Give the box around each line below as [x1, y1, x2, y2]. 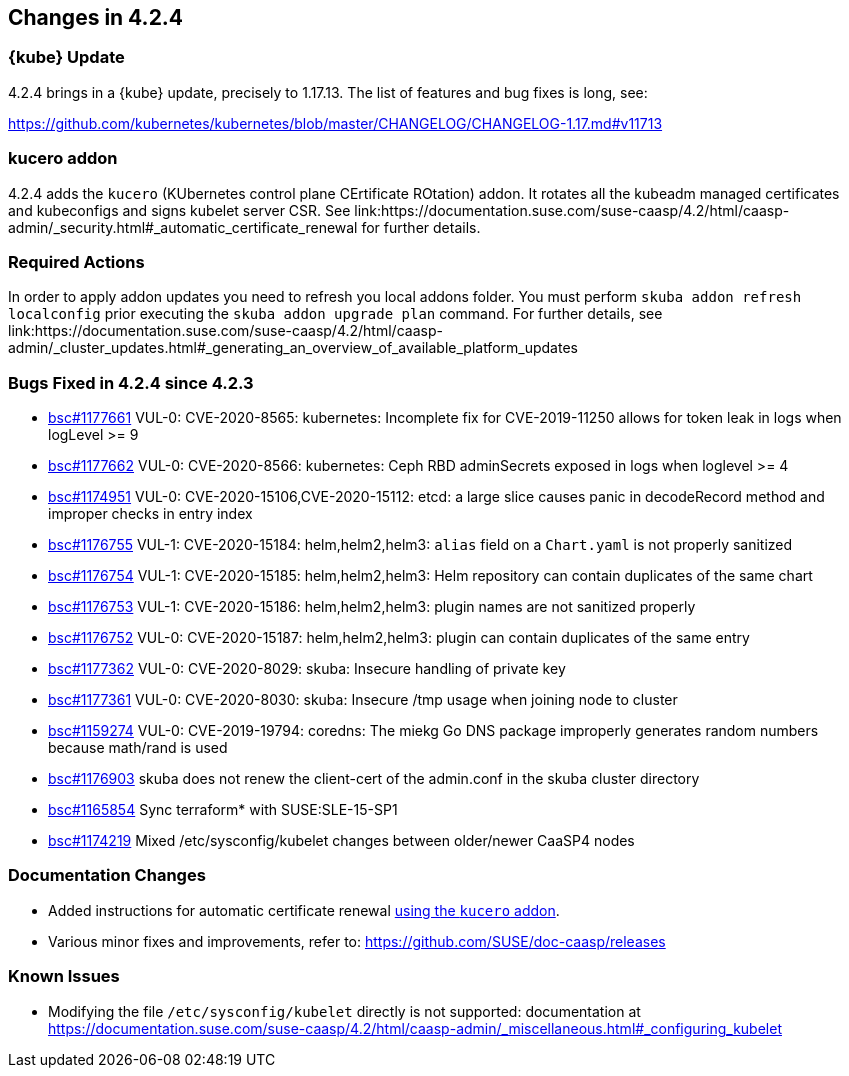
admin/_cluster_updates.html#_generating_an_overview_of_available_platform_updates [8, 339, 578, 357]
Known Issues [8, 966, 120, 987]
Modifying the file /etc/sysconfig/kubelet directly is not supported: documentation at [48, 1002, 641, 1020]
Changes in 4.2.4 [8, 5, 184, 30]
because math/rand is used [48, 739, 228, 757]
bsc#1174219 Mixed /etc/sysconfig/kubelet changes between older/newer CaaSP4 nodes [48, 832, 635, 850]
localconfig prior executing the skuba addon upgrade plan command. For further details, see [8, 305, 663, 323]
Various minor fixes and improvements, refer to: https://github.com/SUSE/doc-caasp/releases [48, 932, 666, 950]
